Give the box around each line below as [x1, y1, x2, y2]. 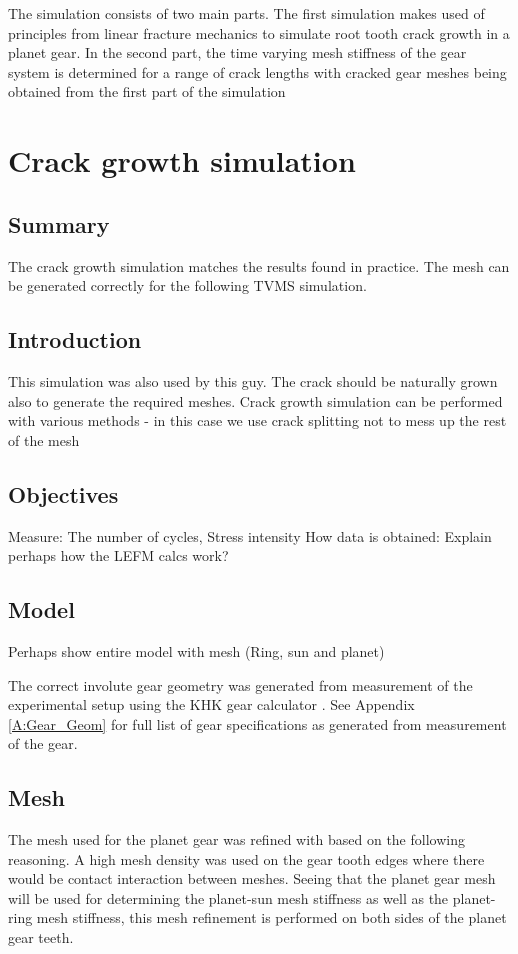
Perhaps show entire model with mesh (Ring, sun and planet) [8, 640, 385, 661]
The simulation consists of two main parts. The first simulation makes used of [8, 3, 485, 23]
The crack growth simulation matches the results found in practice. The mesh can [8, 255, 510, 276]
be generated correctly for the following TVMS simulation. [8, 275, 367, 296]
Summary [8, 208, 110, 239]
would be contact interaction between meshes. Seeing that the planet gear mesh [8, 868, 496, 889]
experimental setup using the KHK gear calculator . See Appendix [8, 694, 415, 715]
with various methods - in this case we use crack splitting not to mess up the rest [8, 410, 507, 431]
